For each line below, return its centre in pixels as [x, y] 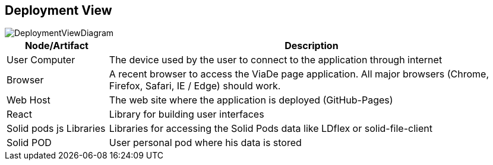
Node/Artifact [56, 46]
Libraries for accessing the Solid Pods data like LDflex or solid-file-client [271, 129]
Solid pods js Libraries [56, 129]
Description [312, 46]
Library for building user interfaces [187, 114]
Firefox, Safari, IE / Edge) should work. [195, 86]
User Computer [41, 60]
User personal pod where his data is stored [205, 143]
